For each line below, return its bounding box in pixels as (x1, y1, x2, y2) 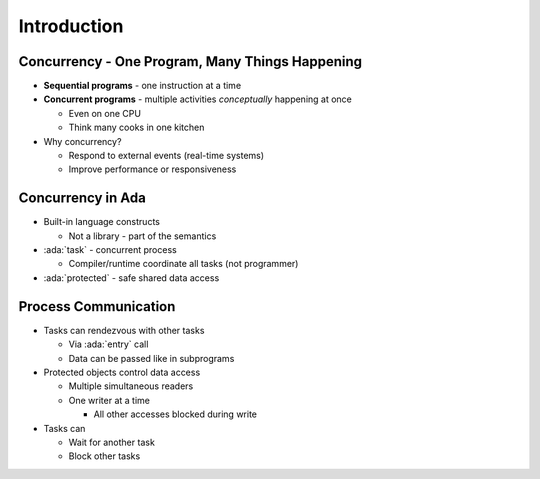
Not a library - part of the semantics (68, 230, 217, 242)
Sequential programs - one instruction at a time (43, 80, 242, 92)
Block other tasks (68, 450, 141, 462)
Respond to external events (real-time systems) (68, 150, 265, 162)
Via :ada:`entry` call (68, 338, 149, 350)
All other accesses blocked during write (93, 408, 257, 420)
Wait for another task (68, 436, 155, 448)
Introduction (18, 15, 124, 37)
